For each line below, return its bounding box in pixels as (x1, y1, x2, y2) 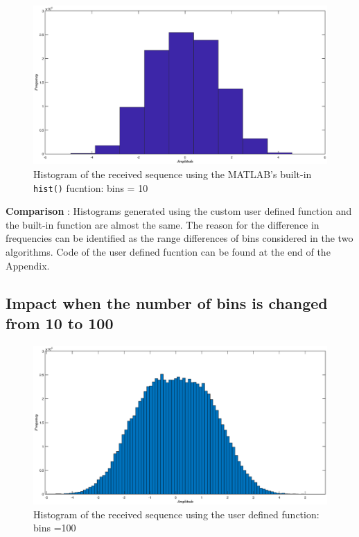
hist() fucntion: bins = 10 (33, 180, 148, 195)
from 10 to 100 (6, 312, 114, 333)
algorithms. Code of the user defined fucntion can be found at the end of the (6, 245, 331, 259)
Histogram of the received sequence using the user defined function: (33, 507, 319, 521)
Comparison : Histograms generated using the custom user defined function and (6, 204, 352, 218)
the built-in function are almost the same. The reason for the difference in (6, 217, 319, 231)
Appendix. (6, 258, 50, 272)
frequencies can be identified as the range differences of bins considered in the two (6, 231, 353, 245)
